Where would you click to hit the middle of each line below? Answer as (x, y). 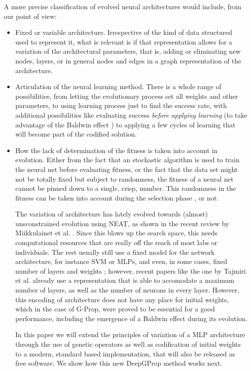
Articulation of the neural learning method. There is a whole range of (118, 86)
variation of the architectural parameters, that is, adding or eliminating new (128, 51)
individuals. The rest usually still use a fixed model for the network (115, 252)
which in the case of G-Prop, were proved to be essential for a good (115, 309)
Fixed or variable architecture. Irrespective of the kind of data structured (124, 32)
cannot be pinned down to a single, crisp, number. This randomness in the (125, 188)
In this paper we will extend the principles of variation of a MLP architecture (130, 334)
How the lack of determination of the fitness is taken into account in (116, 150)
